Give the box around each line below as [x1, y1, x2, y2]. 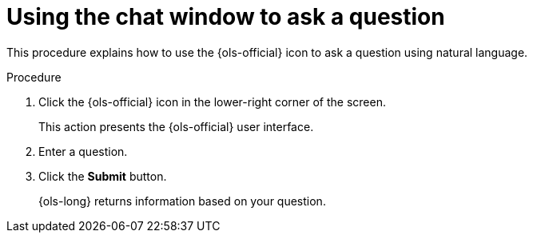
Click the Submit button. [38, 169, 167, 183]
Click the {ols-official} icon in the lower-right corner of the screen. [38, 94, 386, 109]
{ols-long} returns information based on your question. [38, 193, 326, 208]
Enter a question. [38, 144, 128, 158]
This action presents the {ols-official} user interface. [38, 119, 314, 133]
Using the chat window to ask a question [6, 3, 445, 30]
